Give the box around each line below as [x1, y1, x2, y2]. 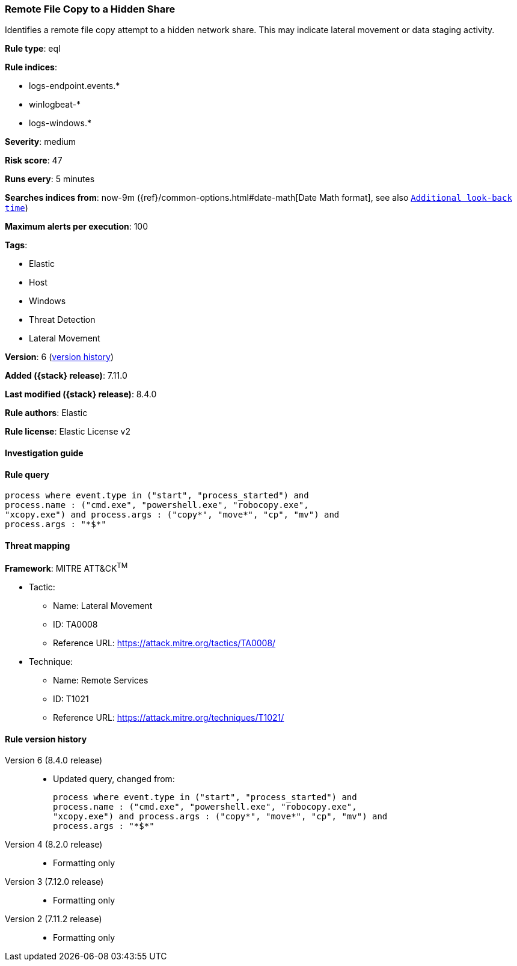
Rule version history [5, 733, 87, 744]
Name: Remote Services [53, 675, 148, 686]
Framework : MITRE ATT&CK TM [5, 561, 128, 574]
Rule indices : [5, 62, 57, 73]
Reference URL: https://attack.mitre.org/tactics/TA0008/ [53, 638, 276, 649]
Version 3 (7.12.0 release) [5, 876, 104, 887]
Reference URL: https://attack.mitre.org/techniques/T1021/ [53, 712, 284, 723]
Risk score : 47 [5, 155, 63, 166]
